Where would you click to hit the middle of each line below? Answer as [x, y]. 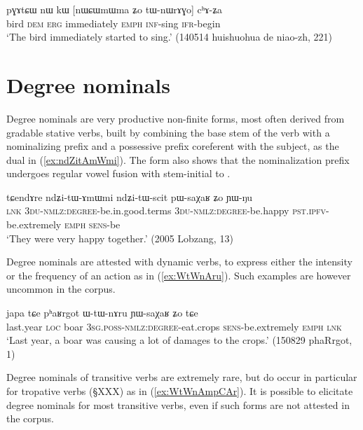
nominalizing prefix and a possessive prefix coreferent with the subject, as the [173, 146]
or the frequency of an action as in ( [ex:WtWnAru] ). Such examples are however [179, 275]
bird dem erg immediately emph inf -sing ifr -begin [114, 23]
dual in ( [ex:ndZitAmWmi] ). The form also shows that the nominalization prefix [178, 159]
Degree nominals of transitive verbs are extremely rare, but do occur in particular [182, 377]
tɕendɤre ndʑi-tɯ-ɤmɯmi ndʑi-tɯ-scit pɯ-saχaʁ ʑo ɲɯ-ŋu [130, 196]
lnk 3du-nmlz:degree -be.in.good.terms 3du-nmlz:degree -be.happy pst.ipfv [166, 210]
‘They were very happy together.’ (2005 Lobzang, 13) [120, 238]
